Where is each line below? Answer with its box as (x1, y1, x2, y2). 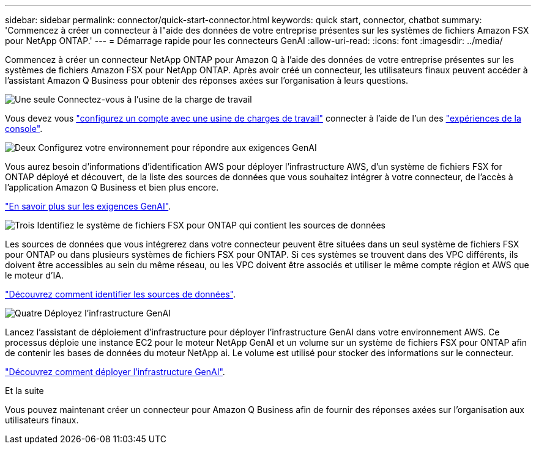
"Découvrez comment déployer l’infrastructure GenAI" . (5, 367, 225, 377)
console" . (5, 123, 43, 134)
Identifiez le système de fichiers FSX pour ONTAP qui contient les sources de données (37, 220, 385, 230)
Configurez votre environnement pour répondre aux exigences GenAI (38, 142, 317, 153)
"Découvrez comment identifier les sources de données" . (5, 289, 236, 299)
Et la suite (5, 385, 44, 396)
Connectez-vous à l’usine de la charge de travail (58, 94, 252, 104)
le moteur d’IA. (5, 270, 64, 280)
